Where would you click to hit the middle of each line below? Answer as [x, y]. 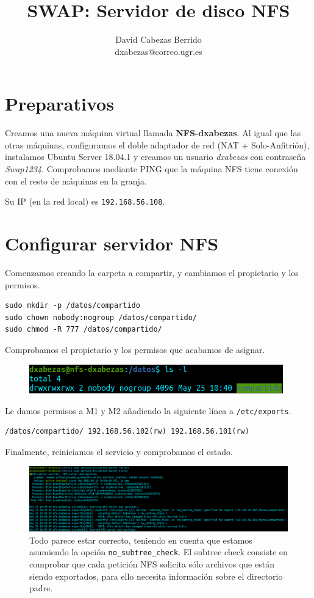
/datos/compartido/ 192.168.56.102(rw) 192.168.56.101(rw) [127, 432]
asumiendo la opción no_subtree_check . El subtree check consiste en [159, 552]
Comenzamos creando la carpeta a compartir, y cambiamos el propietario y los [152, 272]
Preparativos [59, 104]
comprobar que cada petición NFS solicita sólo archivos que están [152, 564]
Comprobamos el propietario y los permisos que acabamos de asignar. [135, 349]
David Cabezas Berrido [159, 39]
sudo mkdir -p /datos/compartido [73, 306]
